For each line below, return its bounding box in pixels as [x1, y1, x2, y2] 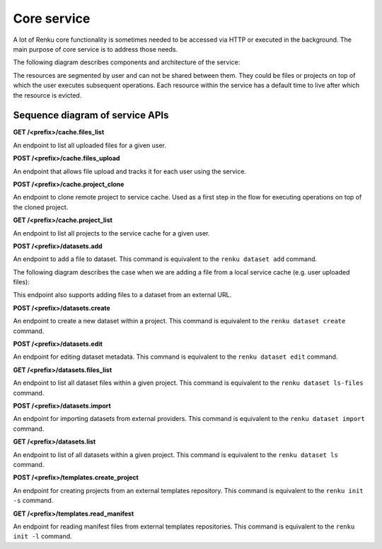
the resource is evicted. [13, 91, 82, 99]
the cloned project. [13, 202, 69, 212]
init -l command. [13, 532, 72, 541]
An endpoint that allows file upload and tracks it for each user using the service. [13, 167, 247, 175]
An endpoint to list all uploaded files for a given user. [13, 141, 166, 149]
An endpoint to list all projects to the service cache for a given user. [13, 229, 210, 237]
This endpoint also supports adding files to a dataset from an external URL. [13, 291, 232, 299]
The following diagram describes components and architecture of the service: [13, 58, 241, 67]
